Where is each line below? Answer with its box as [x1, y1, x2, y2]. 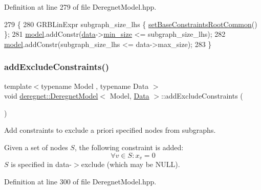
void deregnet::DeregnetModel [4, 90, 98, 101]
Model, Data [110, 90, 149, 101]
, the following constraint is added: [74, 141, 184, 152]
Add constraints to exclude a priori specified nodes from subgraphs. [4, 125, 216, 135]
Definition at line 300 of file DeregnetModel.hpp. [4, 176, 157, 186]
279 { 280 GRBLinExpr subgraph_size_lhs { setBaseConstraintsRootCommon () [4, 18, 257, 29]
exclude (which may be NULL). [81, 159, 180, 170]
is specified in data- [11, 159, 72, 170]
